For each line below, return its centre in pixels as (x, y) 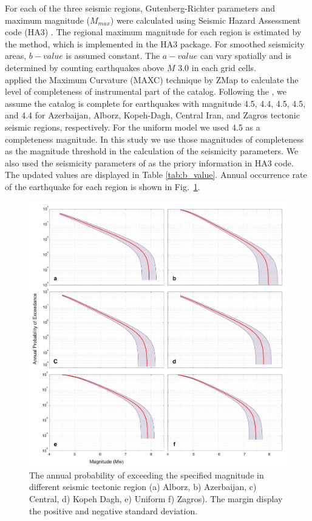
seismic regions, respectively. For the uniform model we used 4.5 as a (133, 127)
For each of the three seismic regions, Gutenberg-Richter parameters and (140, 8)
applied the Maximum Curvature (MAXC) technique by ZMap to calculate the (152, 79)
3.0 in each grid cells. (217, 67)
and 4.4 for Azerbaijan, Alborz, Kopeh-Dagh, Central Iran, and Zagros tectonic (152, 115)
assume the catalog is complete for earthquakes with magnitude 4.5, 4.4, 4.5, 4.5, (155, 103)
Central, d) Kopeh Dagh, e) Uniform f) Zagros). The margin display (156, 499)
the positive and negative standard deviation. (114, 510)
